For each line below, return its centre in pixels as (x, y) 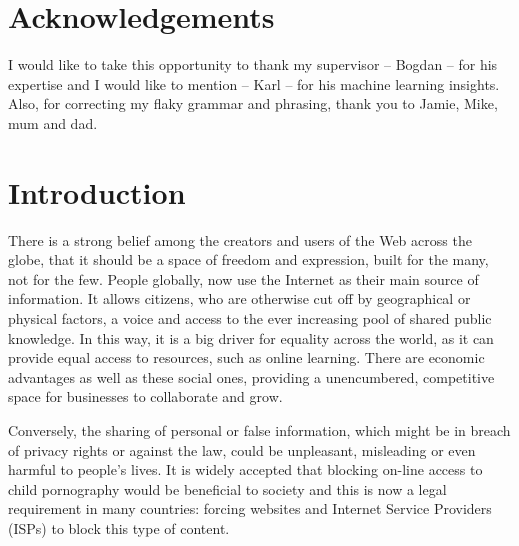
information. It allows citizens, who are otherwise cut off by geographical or (239, 298)
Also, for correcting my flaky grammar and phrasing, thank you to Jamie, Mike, (253, 103)
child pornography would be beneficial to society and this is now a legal (227, 488)
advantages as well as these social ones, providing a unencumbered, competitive (251, 376)
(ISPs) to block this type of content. (119, 527)
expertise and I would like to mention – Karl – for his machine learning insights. (254, 83)
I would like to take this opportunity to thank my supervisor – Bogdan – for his (253, 64)
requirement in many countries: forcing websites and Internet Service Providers (250, 508)
